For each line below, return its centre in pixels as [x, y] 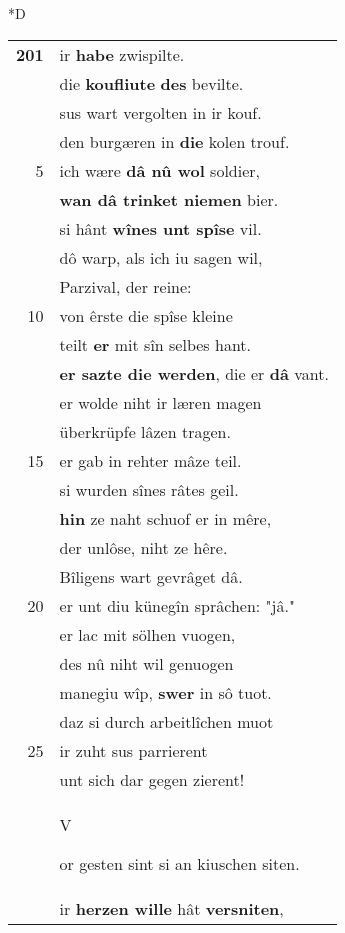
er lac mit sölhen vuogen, [147, 634]
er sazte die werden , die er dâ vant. [194, 373]
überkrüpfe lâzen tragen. [145, 431]
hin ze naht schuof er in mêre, [165, 518]
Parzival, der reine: [125, 286]
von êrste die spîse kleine [146, 315]
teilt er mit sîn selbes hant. [155, 344]
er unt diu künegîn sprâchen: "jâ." [177, 605]
